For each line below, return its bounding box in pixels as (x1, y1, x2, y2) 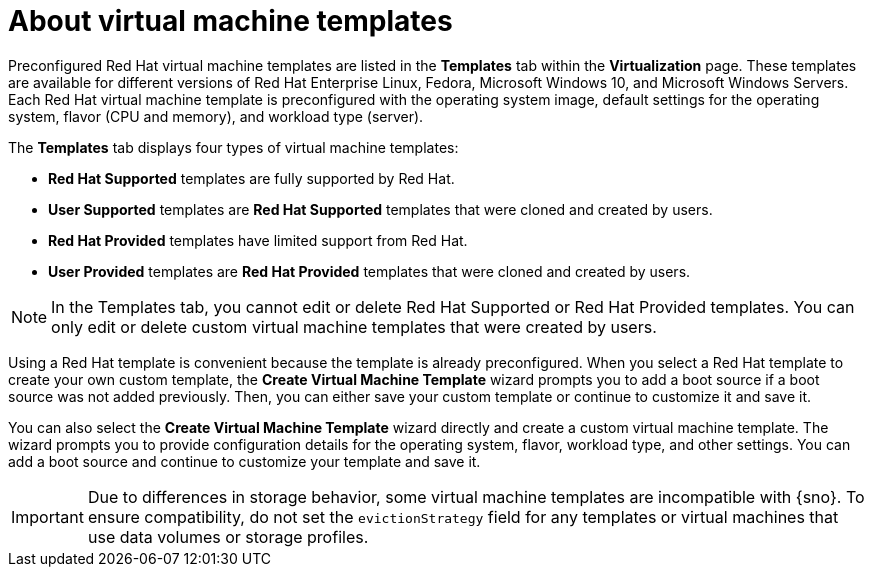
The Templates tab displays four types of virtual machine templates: (8, 138, 459, 156)
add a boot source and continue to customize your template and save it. (8, 452, 481, 470)
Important (11, 506, 84, 527)
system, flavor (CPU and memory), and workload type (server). (8, 107, 424, 125)
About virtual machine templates (8, 4, 453, 38)
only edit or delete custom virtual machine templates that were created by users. (51, 316, 657, 337)
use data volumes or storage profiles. (87, 526, 369, 547)
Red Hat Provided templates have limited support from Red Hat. (48, 231, 468, 249)
